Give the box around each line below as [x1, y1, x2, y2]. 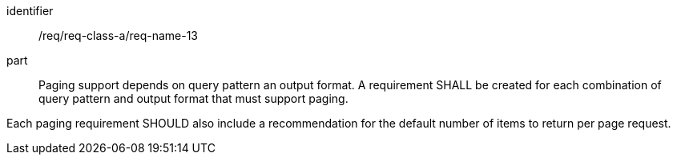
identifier [6, 4, 54, 18]
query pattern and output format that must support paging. [38, 92, 349, 105]
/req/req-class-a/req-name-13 [38, 29, 199, 42]
